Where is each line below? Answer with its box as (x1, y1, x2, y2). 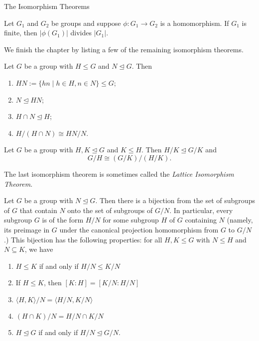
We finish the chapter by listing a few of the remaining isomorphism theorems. (4, 44, 244, 54)
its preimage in (4, 224, 50, 234)
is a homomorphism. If (160, 17, 229, 28)
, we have (24, 244, 53, 254)
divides (70, 27, 92, 38)
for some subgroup (103, 215, 159, 225)
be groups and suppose (51, 17, 121, 28)
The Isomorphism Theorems (4, 1, 90, 11)
